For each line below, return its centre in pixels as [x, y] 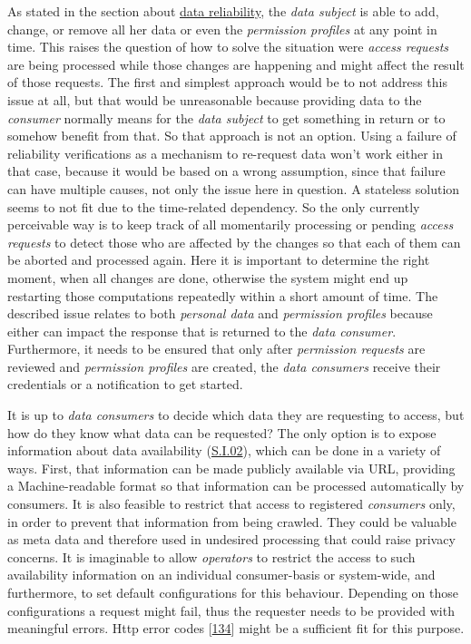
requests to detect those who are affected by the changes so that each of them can [234, 242]
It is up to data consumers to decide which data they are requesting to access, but [236, 415]
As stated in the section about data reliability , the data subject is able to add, [223, 11]
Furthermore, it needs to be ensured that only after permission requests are [216, 349]
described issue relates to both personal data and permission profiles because [220, 313]
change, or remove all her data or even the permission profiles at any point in [222, 29]
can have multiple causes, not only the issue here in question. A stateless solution [234, 188]
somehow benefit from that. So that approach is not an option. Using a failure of [232, 136]
